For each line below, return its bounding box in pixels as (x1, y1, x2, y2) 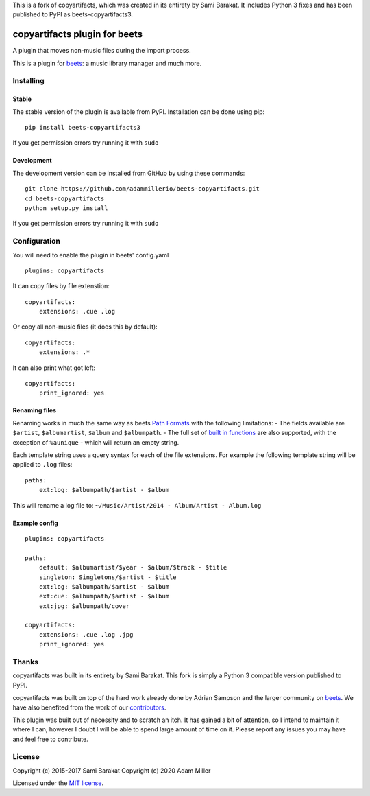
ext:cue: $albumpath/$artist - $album (38, 592, 170, 600)
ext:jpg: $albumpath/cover (38, 602, 130, 610)
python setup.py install (25, 204, 108, 212)
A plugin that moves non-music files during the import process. (12, 47, 191, 55)
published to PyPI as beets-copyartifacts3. (12, 10, 134, 19)
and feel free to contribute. (12, 735, 88, 743)
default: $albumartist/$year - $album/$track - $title (38, 563, 227, 572)
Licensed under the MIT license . (12, 779, 104, 787)
